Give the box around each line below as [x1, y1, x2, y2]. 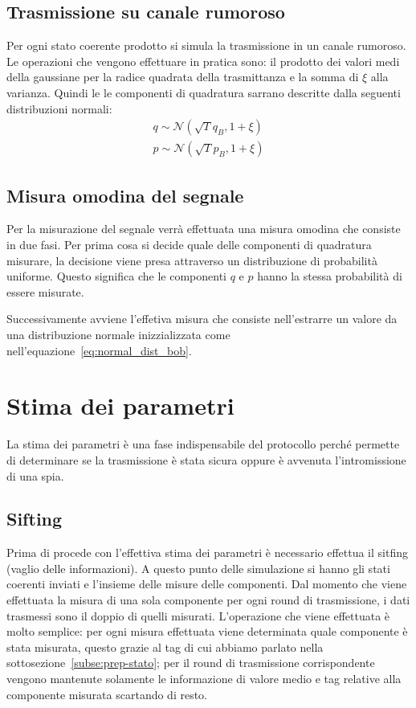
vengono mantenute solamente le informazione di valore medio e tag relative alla [6, 670, 402, 687]
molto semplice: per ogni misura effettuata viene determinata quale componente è [6, 623, 408, 640]
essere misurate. [6, 283, 84, 300]
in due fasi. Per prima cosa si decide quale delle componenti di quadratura [6, 236, 372, 253]
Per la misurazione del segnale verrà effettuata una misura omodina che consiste [6, 220, 401, 237]
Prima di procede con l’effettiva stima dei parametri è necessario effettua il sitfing [6, 544, 408, 561]
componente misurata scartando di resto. [6, 685, 208, 702]
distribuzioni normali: [6, 100, 112, 117]
